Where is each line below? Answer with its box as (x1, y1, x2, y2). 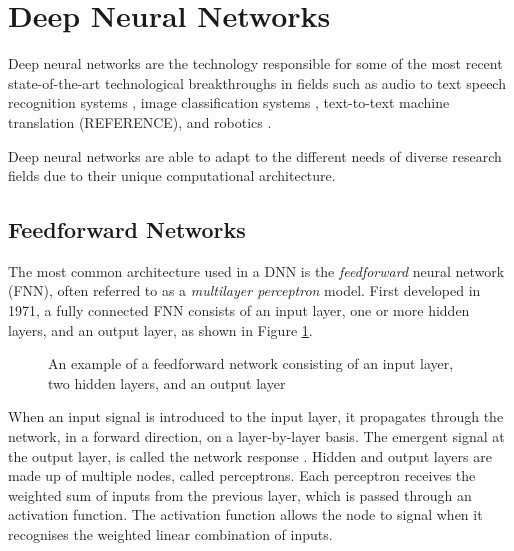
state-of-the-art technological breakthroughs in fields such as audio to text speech (8, 72, 506, 93)
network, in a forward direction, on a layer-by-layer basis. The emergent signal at (8, 426, 505, 447)
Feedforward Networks (8, 214, 246, 245)
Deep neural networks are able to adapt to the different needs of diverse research (8, 145, 502, 166)
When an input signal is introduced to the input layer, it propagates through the (8, 406, 504, 427)
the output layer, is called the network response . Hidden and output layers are (8, 445, 492, 466)
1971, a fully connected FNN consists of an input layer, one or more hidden (8, 300, 470, 321)
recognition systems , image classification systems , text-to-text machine (8, 92, 450, 113)
